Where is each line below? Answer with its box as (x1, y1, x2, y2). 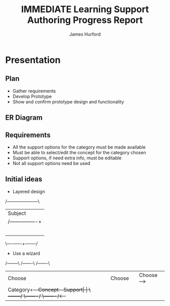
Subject (8, 210, 26, 217)
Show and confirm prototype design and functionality (12, 98, 124, 105)
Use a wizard (12, 250, 40, 256)
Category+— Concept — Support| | (8, 286, 88, 293)
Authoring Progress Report (27, 14, 143, 26)
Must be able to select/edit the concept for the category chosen (12, 149, 146, 155)
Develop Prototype (12, 93, 52, 99)
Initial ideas (5, 175, 42, 184)
